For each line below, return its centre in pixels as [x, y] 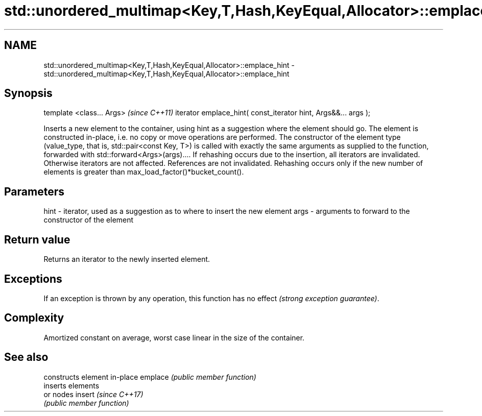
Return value [37, 239]
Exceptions [33, 279]
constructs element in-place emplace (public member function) [150, 377]
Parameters [34, 191]
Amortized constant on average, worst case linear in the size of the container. [174, 337]
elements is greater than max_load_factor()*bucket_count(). [144, 172]
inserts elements [71, 385]
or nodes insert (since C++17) [93, 394]
